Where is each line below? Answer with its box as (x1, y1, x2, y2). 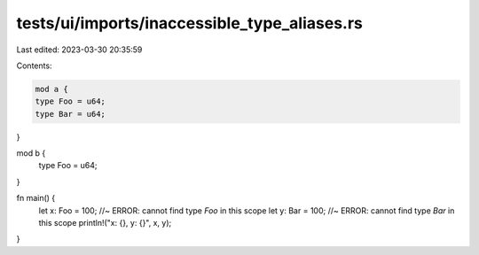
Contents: (16, 60, 52, 71)
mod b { (16, 148, 46, 158)
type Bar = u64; (35, 109, 106, 119)
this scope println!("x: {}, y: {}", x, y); (38, 218, 172, 228)
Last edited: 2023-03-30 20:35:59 (16, 44, 143, 55)
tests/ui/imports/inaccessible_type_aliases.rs (16, 13, 363, 33)
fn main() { (16, 193, 56, 204)
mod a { (35, 84, 68, 94)
